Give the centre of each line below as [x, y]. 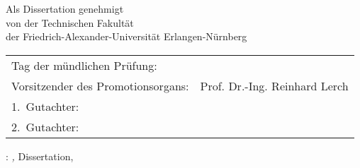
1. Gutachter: [45, 106]
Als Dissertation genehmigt [65, 8]
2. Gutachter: [45, 126]
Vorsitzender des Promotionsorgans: [100, 85]
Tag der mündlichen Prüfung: [84, 65]
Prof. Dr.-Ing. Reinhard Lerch [274, 85]
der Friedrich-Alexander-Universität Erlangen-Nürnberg [126, 36]
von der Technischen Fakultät [70, 22]
